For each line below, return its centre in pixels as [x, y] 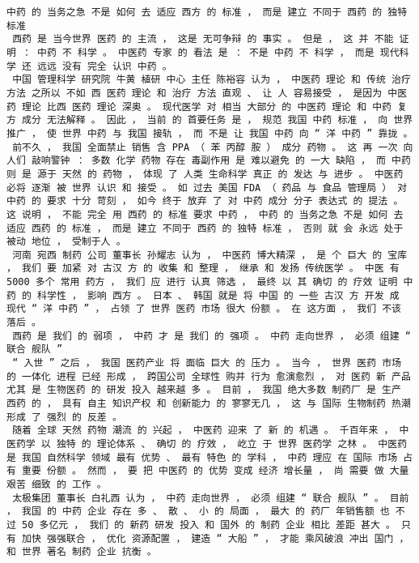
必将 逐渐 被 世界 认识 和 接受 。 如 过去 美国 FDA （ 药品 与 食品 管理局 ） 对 [207, 188]
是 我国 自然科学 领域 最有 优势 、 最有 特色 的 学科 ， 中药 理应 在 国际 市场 [202, 457]
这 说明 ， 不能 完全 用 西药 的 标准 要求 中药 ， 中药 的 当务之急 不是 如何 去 [205, 214]
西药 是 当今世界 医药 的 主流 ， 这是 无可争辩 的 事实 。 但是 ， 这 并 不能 [203, 39]
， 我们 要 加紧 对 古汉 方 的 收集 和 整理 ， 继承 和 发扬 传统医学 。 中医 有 [203, 269]
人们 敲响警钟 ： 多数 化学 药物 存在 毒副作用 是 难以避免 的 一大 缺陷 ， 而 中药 [209, 161]
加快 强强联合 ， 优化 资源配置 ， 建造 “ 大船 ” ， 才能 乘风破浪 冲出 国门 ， [216, 538]
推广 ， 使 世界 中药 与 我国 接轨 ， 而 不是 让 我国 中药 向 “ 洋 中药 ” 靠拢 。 [210, 133]
